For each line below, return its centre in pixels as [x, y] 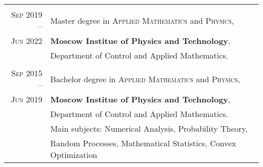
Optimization [74, 155]
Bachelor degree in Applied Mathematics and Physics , [145, 79]
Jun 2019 [27, 99]
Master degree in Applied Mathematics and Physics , [142, 20]
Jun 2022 [27, 41]
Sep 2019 [27, 14]
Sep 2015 [27, 73]
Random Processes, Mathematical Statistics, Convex [143, 143]
